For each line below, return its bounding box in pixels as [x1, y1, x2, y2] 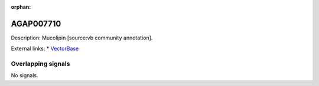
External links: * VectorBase [11, 45, 79, 52]
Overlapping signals [11, 59, 70, 68]
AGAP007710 [11, 18, 61, 29]
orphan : [11, 4, 31, 10]
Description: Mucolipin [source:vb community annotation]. [11, 34, 153, 41]
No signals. [11, 72, 38, 79]
